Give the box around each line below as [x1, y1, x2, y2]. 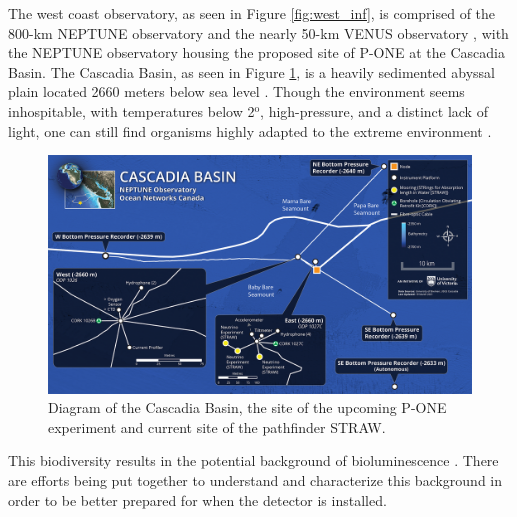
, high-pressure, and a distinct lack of [260, 100, 488, 121]
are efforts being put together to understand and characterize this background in [8, 470, 503, 491]
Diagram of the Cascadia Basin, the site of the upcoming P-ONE [48, 397, 447, 418]
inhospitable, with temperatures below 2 [8, 100, 255, 121]
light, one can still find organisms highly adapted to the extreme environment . [8, 120, 492, 141]
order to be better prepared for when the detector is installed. [8, 489, 387, 510]
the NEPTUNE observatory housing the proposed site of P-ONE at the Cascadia [8, 42, 505, 63]
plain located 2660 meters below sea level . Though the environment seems [8, 81, 465, 102]
